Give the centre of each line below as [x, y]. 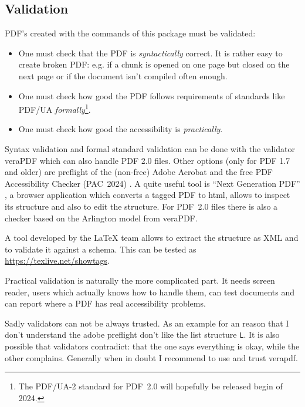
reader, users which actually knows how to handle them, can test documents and [150, 292]
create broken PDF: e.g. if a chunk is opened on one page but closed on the [154, 64]
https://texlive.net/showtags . [57, 260]
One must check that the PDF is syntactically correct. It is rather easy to [150, 53]
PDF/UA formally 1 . [55, 108]
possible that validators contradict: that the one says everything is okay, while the [152, 346]
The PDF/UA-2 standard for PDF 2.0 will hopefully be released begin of [150, 386]
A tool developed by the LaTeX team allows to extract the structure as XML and [152, 238]
